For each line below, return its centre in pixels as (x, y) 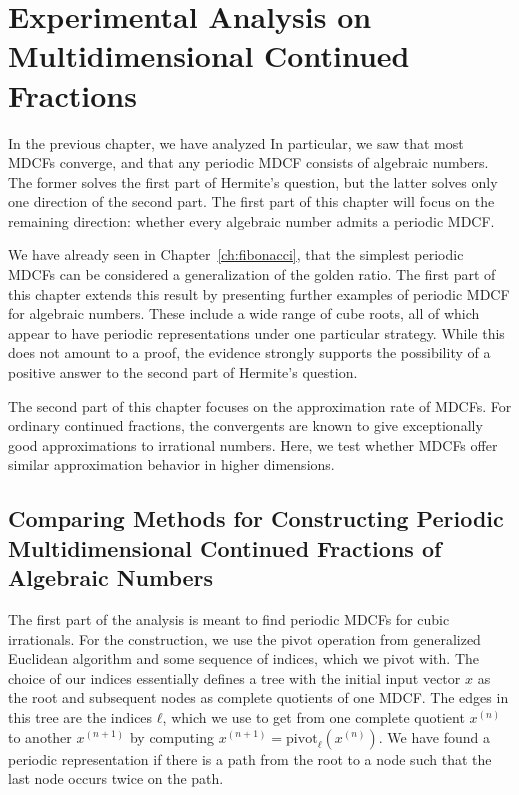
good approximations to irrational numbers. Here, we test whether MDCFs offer (253, 444)
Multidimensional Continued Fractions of (225, 547)
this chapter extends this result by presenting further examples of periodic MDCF (259, 293)
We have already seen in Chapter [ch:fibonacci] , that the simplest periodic (236, 254)
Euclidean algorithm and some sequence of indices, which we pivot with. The (244, 658)
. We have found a (434, 736)
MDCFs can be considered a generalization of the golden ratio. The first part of (252, 274)
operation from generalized (399, 638)
